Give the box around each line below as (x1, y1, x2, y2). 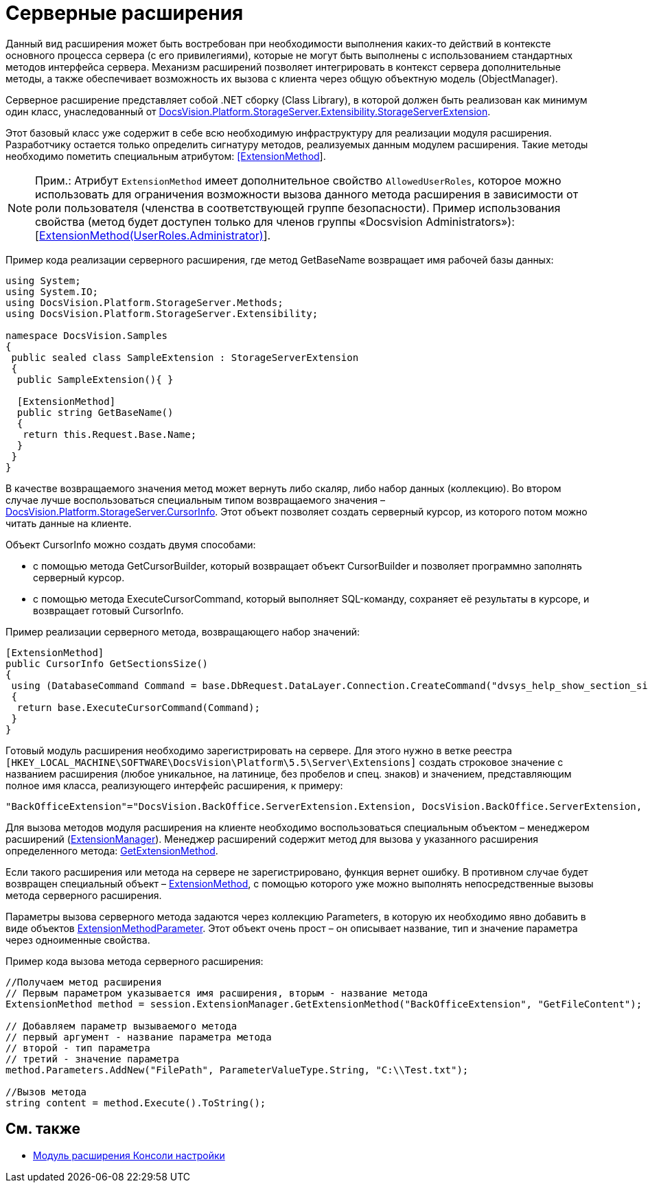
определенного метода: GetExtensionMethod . (5, 844, 218, 857)
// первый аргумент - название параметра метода (5, 1031, 272, 1043)
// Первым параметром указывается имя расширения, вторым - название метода (5, 987, 428, 999)
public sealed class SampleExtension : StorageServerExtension (11, 351, 359, 363)
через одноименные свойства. (5, 933, 150, 946)
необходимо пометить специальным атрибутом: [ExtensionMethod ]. (5, 150, 326, 162)
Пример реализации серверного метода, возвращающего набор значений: (5, 625, 360, 638)
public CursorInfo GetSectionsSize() (5, 657, 209, 669)
